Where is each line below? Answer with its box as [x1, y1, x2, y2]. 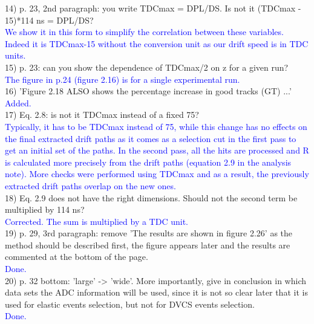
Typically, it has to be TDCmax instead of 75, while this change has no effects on [5, 120, 307, 132]
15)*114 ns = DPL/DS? [5, 13, 94, 26]
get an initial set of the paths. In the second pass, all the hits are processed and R [5, 144, 309, 157]
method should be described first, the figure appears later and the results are [5, 238, 290, 251]
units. [5, 49, 26, 62]
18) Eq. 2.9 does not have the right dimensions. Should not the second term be [5, 191, 298, 204]
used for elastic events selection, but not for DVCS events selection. [5, 297, 255, 310]
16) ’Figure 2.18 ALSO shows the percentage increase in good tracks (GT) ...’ [5, 85, 292, 97]
